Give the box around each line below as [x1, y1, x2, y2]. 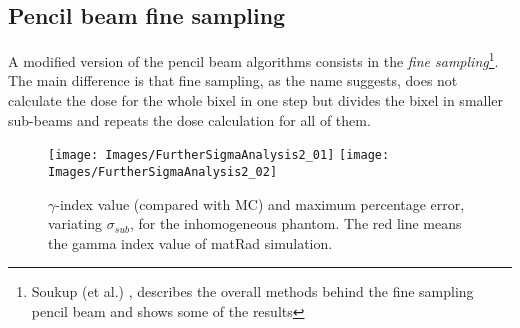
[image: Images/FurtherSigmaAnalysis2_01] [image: [48, 148, 390, 163]
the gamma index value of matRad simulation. [48, 232, 333, 253]
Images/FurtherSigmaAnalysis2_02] [48, 164, 278, 179]
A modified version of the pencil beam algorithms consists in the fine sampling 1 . [8, 48, 499, 71]
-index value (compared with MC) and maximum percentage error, [55, 193, 465, 214]
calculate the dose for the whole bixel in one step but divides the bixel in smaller [8, 90, 504, 111]
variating [48, 213, 103, 234]
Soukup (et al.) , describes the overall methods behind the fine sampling [31, 281, 474, 302]
